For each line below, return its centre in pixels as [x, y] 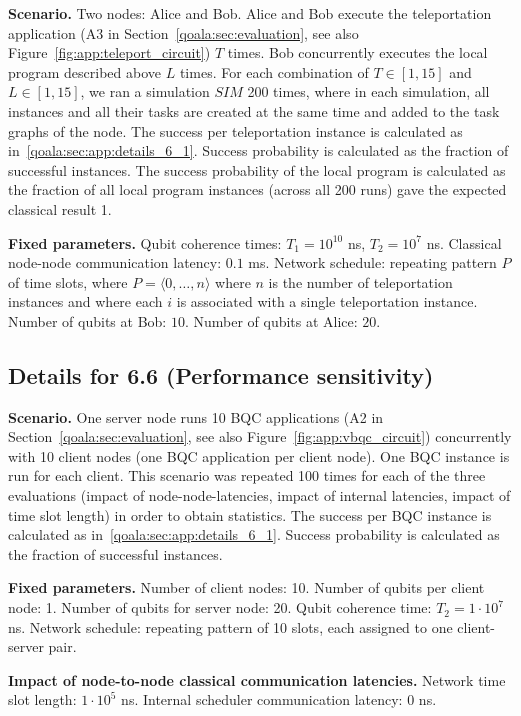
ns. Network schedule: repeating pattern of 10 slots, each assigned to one [230, 626]
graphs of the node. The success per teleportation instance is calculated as [235, 130]
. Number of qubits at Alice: [271, 320]
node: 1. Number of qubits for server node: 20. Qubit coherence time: [220, 607]
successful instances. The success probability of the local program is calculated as [257, 169]
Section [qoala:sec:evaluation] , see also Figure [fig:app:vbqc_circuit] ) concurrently [260, 436]
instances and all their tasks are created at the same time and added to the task [254, 110]
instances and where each [85, 301]
